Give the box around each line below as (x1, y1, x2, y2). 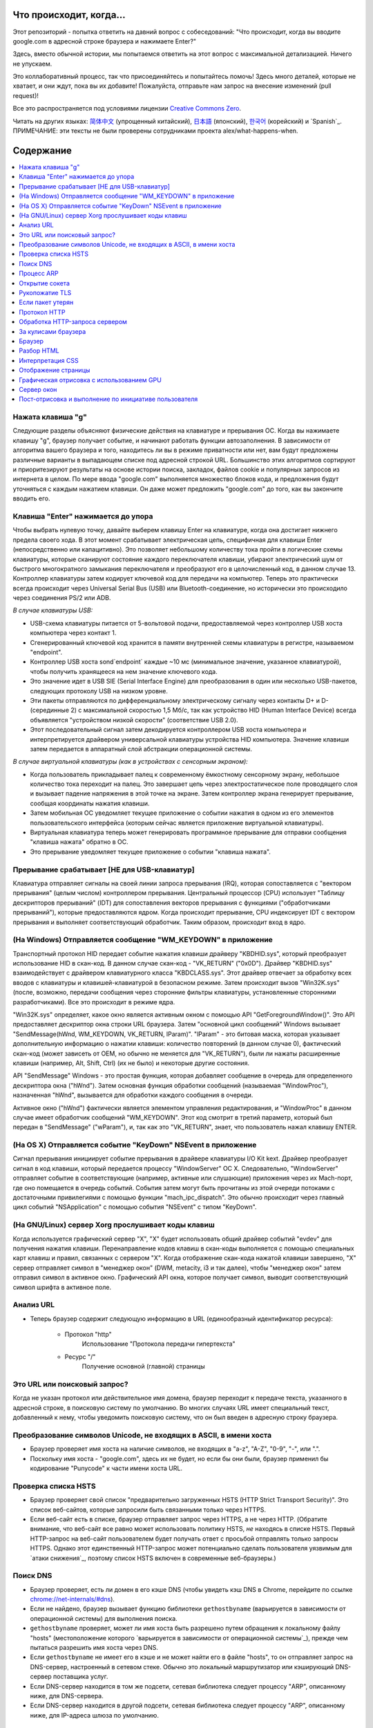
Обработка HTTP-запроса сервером (19, 318, 128, 326)
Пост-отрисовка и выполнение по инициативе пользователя (19, 395, 198, 404)
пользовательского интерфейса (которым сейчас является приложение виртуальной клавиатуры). (30, 818, 324, 827)
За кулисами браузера (19, 327, 86, 335)
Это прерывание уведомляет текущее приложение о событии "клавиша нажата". (30, 847, 271, 856)
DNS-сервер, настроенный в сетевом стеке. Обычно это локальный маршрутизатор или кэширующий (30, 1662, 334, 1671)
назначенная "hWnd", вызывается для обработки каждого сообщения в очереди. (12, 1091, 254, 1099)
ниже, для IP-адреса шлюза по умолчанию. (30, 1711, 159, 1719)
